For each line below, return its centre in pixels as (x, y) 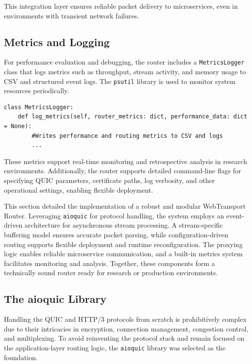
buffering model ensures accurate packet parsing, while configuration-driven (116, 235)
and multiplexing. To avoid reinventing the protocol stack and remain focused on (124, 338)
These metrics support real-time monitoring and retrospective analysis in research (126, 161)
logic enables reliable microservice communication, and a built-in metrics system (123, 254)
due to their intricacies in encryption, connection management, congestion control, (126, 328)
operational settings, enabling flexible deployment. (79, 190)
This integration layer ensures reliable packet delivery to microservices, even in (121, 6)
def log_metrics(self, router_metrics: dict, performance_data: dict (133, 117)
